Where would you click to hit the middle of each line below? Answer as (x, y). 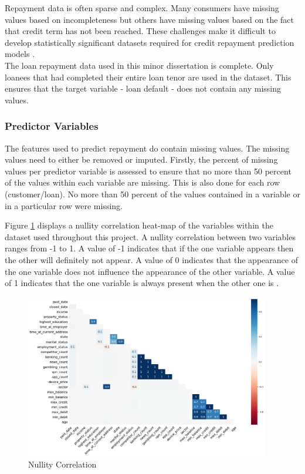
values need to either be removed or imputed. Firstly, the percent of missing (141, 159)
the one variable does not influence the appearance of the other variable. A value (150, 271)
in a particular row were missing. (64, 205)
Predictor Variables (52, 126)
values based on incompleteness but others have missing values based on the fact (150, 19)
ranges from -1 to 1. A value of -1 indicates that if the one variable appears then (149, 248)
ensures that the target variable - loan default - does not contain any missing (143, 88)
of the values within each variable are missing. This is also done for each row (143, 182)
